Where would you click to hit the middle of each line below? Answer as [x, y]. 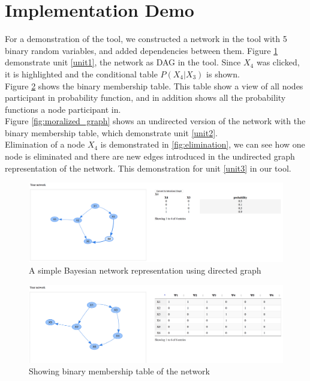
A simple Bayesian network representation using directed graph [145, 270]
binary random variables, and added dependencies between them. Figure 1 [142, 50]
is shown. [223, 73]
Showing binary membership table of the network [119, 371]
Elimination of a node [45, 144]
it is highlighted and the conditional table [81, 73]
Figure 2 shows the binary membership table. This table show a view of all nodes [154, 85]
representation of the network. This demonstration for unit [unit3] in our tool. [148, 168]
